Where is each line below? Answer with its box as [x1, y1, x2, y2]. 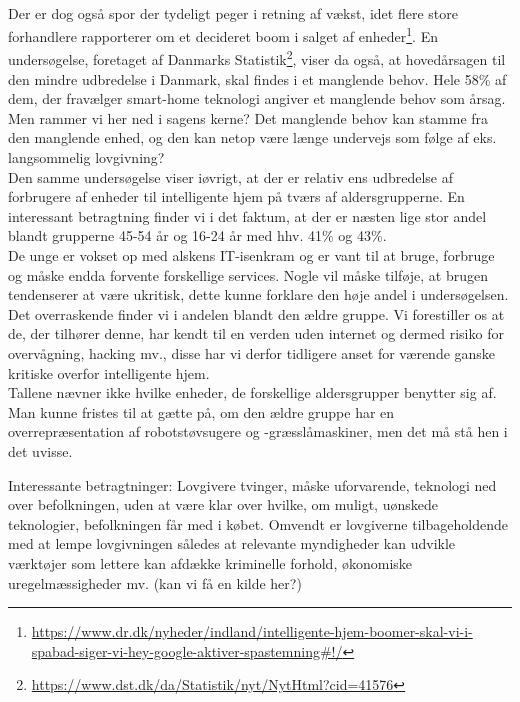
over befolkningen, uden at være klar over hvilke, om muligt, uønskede [8, 494, 438, 515]
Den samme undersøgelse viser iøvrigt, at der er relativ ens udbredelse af [8, 166, 454, 187]
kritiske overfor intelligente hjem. [8, 362, 210, 383]
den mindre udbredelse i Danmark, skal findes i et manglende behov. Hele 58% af [8, 68, 507, 89]
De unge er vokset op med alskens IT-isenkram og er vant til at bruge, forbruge [8, 245, 495, 266]
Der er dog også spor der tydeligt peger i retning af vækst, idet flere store [8, 2, 458, 23]
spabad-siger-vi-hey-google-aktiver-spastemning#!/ [31, 640, 343, 661]
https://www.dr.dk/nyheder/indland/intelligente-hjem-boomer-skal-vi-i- [31, 621, 473, 642]
